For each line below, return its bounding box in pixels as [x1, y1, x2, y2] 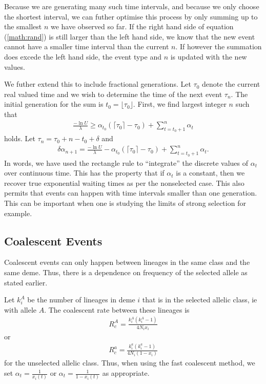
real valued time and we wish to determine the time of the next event [4, 88, 222, 99]
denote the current [202, 79, 260, 89]
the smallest [4, 21, 42, 32]
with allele [4, 304, 36, 315]
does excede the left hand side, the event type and [4, 51, 161, 62]
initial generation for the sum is [4, 99, 104, 109]
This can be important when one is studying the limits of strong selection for [4, 198, 246, 208]
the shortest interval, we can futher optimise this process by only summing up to [4, 11, 258, 22]
